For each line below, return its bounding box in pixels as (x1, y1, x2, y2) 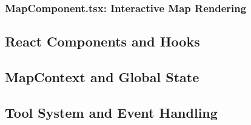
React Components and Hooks (5, 32, 200, 51)
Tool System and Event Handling (5, 103, 218, 121)
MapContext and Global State (5, 68, 199, 86)
